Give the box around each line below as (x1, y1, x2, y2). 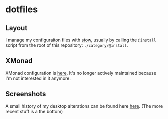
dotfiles (5, 4, 38, 15)
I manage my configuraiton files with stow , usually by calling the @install (5, 37, 156, 43)
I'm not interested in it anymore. (5, 75, 71, 81)
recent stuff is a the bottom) (5, 108, 63, 114)
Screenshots (5, 90, 46, 98)
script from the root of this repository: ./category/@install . (5, 42, 128, 48)
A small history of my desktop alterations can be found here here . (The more (5, 103, 163, 109)
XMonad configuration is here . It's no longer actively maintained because (5, 70, 157, 76)
